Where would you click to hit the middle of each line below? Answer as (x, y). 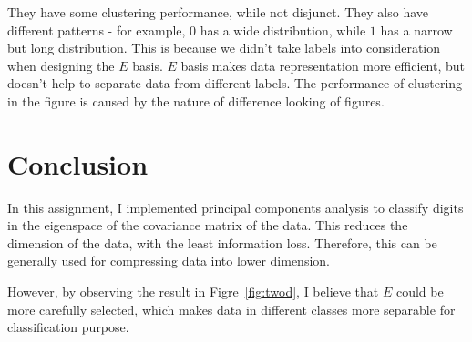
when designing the (61, 65)
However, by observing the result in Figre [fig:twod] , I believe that (193, 292)
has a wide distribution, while (283, 30)
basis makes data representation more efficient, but (323, 65)
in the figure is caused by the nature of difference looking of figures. (196, 101)
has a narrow (416, 30)
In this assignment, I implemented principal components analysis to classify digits (236, 207)
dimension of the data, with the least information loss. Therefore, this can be (222, 242)
